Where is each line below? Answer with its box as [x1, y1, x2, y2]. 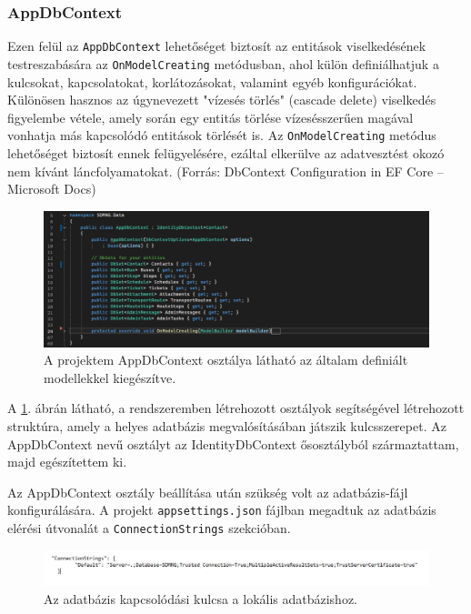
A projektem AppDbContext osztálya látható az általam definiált [44, 350, 408, 369]
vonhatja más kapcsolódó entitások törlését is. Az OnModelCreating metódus [7, 126, 436, 145]
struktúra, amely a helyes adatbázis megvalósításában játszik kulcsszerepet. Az [7, 417, 446, 436]
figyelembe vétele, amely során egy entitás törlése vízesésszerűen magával [7, 107, 414, 126]
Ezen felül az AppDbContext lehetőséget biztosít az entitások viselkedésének [7, 36, 426, 55]
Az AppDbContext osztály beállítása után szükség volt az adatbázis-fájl [7, 482, 408, 501]
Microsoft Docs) [7, 179, 96, 198]
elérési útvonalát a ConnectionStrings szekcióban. [7, 518, 291, 538]
